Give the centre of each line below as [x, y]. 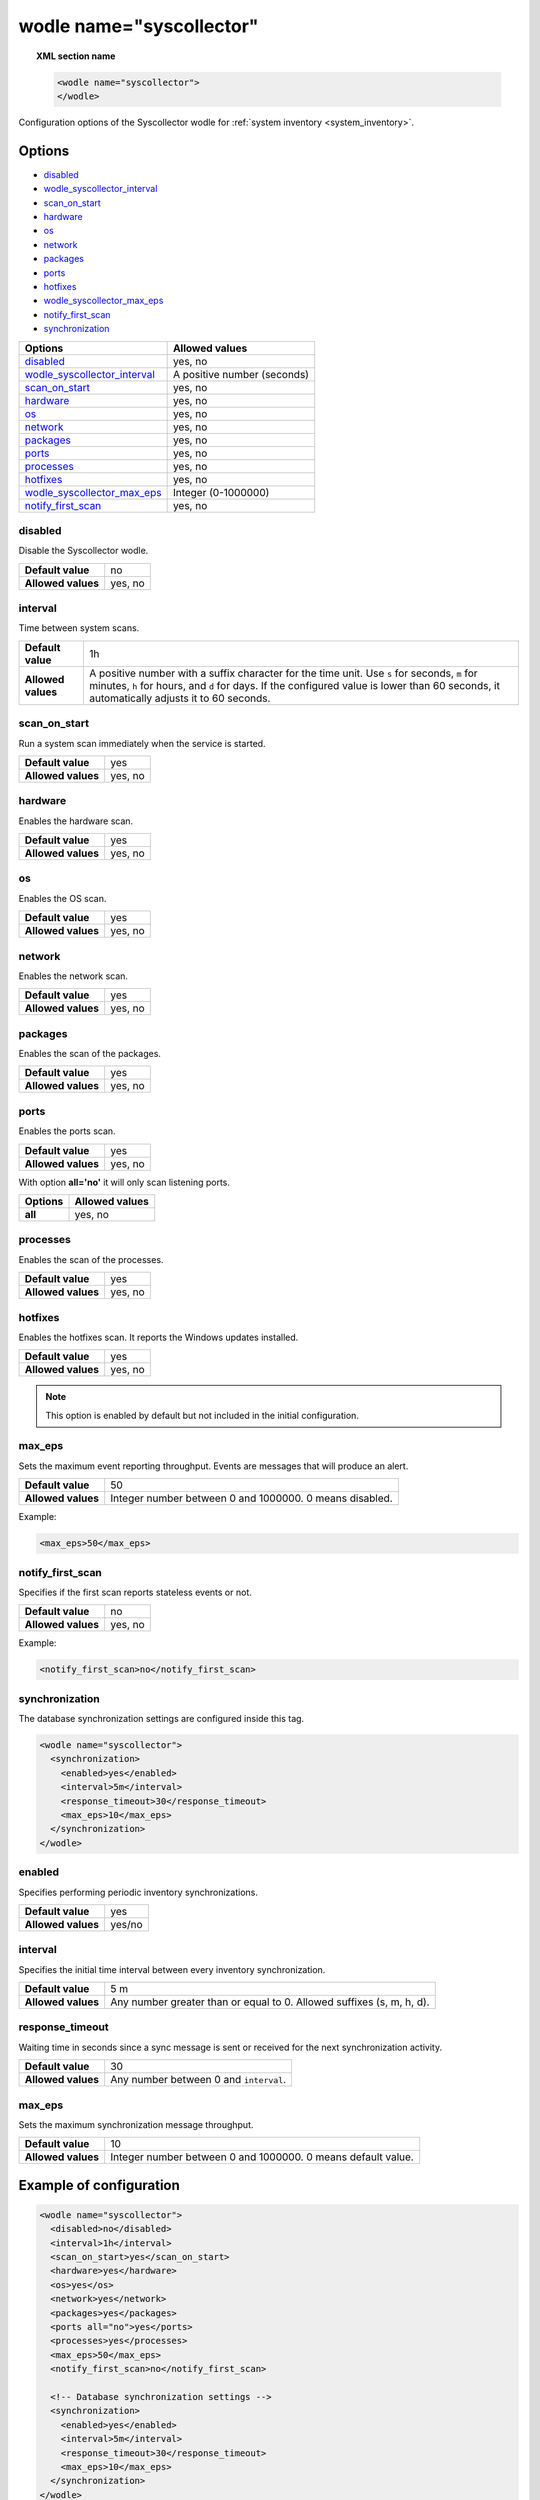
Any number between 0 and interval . [198, 2080]
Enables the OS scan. [62, 898]
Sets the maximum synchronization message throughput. [136, 2124]
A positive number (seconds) [241, 374]
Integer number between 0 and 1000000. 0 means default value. [262, 2157]
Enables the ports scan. [67, 1131]
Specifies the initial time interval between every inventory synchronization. [172, 1969]
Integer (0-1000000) [221, 492]
